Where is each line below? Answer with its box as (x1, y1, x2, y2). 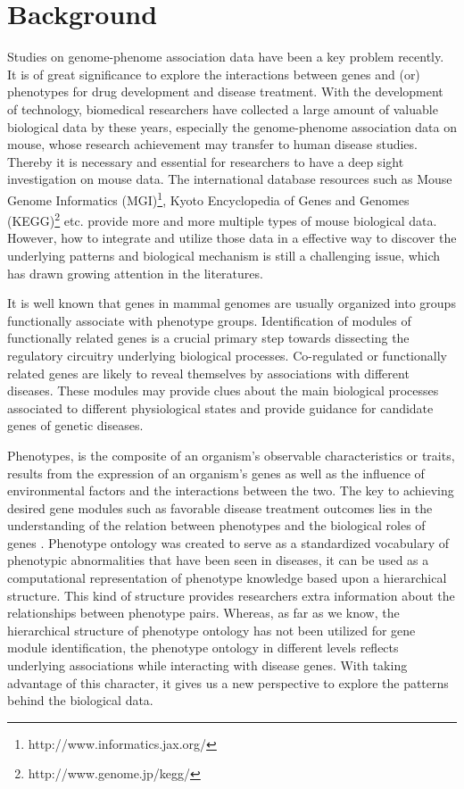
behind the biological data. (7, 691, 153, 710)
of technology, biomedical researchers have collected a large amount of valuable (7, 99, 438, 118)
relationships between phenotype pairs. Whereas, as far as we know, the (7, 603, 400, 622)
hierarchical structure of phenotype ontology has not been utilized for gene (7, 620, 416, 639)
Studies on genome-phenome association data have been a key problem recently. (7, 47, 444, 66)
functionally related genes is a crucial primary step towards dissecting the (7, 328, 410, 347)
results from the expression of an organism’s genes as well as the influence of (7, 463, 425, 482)
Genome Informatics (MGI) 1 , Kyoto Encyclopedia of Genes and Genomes (7, 187, 410, 209)
